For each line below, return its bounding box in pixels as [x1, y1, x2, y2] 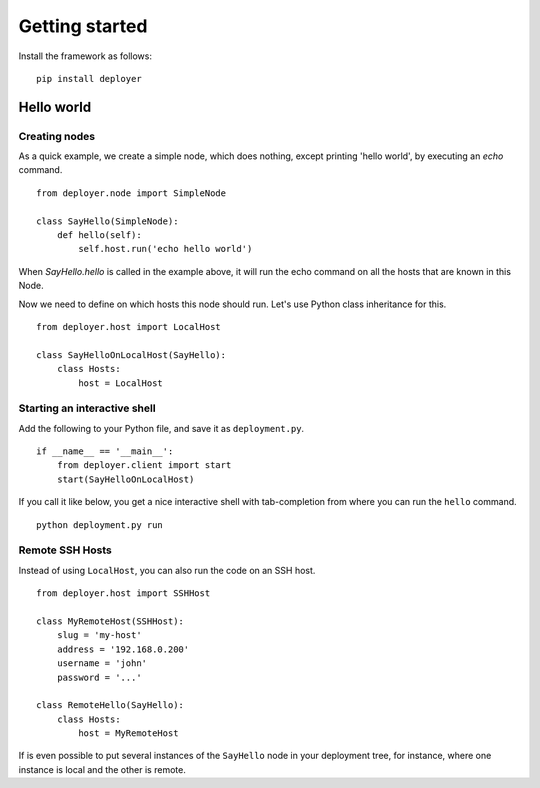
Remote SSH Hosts [18, 543, 112, 557]
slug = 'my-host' [56, 630, 142, 641]
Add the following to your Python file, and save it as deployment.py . [18, 422, 305, 434]
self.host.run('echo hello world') [78, 243, 253, 255]
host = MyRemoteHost [78, 728, 179, 739]
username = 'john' [56, 658, 148, 669]
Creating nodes [18, 129, 96, 143]
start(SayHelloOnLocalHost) [56, 473, 195, 485]
